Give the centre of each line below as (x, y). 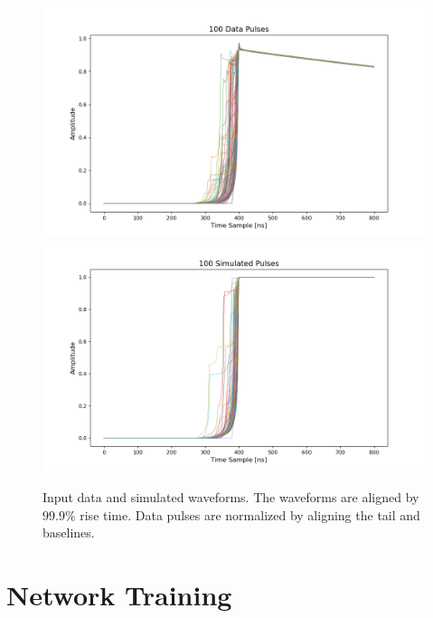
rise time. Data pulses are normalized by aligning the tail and (250, 514)
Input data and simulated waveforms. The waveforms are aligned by (231, 496)
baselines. (69, 532)
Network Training (119, 594)
